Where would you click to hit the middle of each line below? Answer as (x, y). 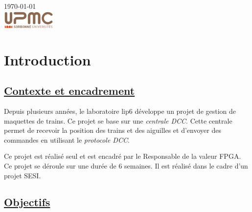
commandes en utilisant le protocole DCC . (67, 139)
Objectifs (27, 201)
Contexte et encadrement (69, 91)
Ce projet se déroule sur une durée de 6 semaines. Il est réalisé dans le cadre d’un (126, 165)
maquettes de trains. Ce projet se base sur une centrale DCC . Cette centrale (118, 120)
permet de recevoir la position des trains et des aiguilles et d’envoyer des (113, 130)
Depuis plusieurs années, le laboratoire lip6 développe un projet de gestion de (120, 111)
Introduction (47, 59)
